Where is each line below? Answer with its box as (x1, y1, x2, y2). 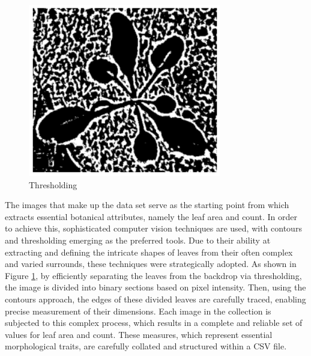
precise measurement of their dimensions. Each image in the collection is (5, 304, 271, 317)
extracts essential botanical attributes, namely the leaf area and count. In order (5, 210, 298, 222)
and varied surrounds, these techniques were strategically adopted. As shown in (5, 257, 297, 270)
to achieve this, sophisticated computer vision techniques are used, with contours (5, 222, 302, 235)
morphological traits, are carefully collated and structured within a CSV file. (5, 340, 287, 352)
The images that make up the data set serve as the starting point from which (5, 198, 289, 211)
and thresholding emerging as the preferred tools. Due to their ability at (5, 233, 271, 246)
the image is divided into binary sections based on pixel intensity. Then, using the (5, 281, 306, 293)
